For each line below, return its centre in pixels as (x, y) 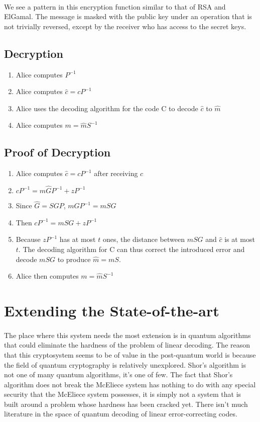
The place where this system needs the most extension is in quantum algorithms (127, 335)
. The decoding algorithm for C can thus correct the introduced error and (132, 249)
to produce (74, 259)
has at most (78, 239)
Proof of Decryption (57, 152)
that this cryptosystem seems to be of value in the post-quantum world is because (130, 354)
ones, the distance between (144, 239)
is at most (240, 239)
